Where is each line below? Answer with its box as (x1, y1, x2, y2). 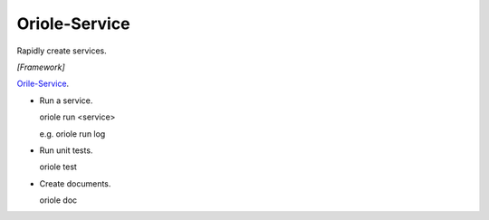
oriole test (39, 161, 77, 172)
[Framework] (16, 62, 65, 72)
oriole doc (39, 195, 78, 206)
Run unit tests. (39, 145, 93, 156)
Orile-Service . (16, 78, 70, 90)
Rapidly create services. (16, 45, 108, 56)
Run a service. (39, 95, 93, 106)
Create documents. (39, 177, 111, 189)
